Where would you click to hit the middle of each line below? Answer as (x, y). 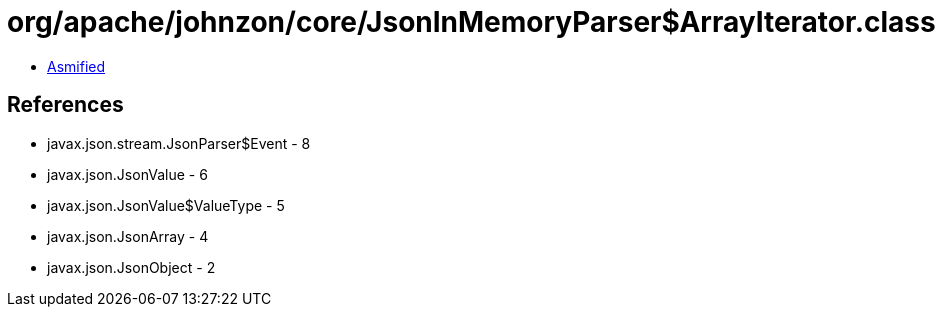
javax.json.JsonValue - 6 (127, 174)
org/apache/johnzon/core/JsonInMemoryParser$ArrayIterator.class (471, 22)
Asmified (76, 66)
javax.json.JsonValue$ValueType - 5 (166, 205)
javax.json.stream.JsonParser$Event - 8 (179, 143)
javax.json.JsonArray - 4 (128, 236)
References (65, 105)
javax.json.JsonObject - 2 (131, 267)
